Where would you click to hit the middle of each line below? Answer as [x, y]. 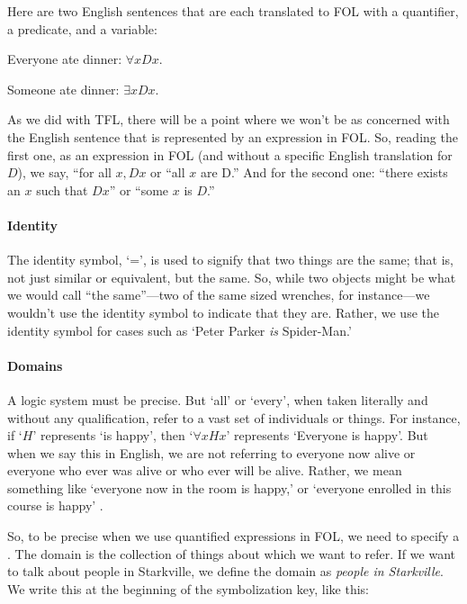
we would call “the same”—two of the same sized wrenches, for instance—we [219, 295]
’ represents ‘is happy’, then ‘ [113, 435]
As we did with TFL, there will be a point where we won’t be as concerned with [229, 119]
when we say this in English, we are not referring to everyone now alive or [211, 452]
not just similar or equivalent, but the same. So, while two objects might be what [232, 277]
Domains [35, 365]
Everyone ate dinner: [65, 59]
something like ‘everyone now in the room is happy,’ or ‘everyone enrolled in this [229, 487]
